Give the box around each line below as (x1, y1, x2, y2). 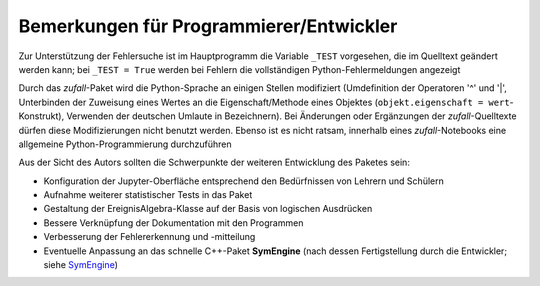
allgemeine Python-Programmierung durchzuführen (18, 138, 232, 150)
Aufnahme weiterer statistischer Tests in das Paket (43, 189, 253, 201)
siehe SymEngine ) (43, 259, 119, 271)
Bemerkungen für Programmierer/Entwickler (18, 15, 398, 37)
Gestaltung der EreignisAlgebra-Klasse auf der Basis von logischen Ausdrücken (43, 203, 373, 215)
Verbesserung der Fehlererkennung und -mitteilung (43, 231, 256, 243)
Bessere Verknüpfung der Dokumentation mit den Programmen (43, 216, 304, 229)
